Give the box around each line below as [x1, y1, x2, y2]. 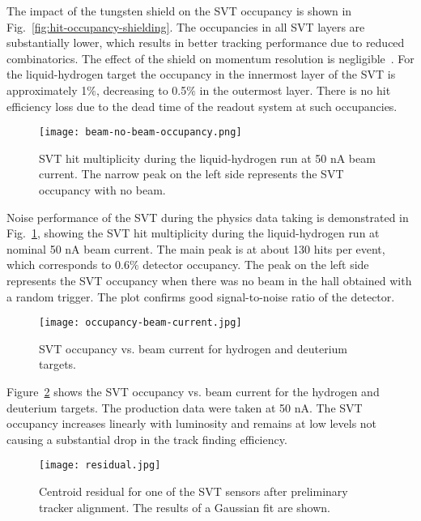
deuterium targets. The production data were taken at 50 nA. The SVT [6, 399, 363, 416]
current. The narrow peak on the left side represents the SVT [39, 165, 344, 182]
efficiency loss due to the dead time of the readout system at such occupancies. [6, 97, 398, 114]
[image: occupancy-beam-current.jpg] [39, 317, 242, 329]
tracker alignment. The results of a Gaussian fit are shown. [39, 498, 330, 515]
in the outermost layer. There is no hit [199, 81, 391, 98]
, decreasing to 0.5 [96, 81, 187, 98]
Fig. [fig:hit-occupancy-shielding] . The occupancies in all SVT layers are [6, 18, 365, 35]
